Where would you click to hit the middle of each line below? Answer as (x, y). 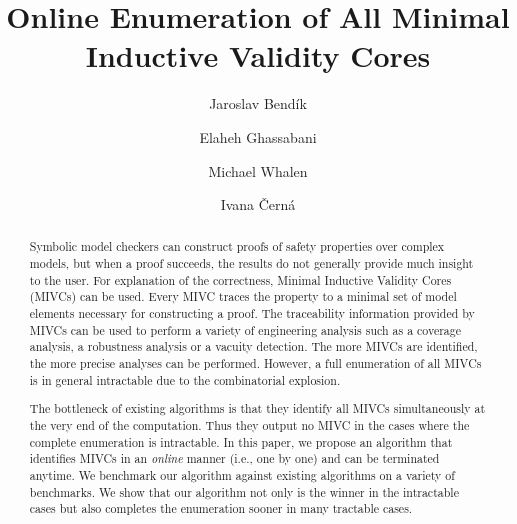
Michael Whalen (258, 170)
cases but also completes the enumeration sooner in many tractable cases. (221, 508)
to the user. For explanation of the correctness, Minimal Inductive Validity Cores (240, 279)
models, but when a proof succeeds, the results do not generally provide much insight (251, 263)
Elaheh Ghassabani (258, 136)
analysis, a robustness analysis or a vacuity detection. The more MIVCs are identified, (253, 346)
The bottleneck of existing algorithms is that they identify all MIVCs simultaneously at (257, 408)
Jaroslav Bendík (258, 103)
